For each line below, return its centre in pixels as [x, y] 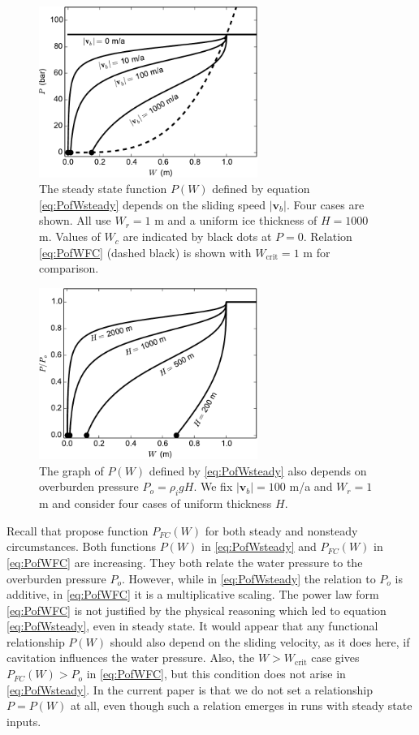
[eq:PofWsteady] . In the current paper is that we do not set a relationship [190, 689]
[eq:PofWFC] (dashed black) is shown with [145, 252]
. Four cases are [325, 204]
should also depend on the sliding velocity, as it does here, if [260, 641]
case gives [335, 658]
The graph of [71, 470]
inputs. [24, 721]
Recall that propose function [78, 530]
